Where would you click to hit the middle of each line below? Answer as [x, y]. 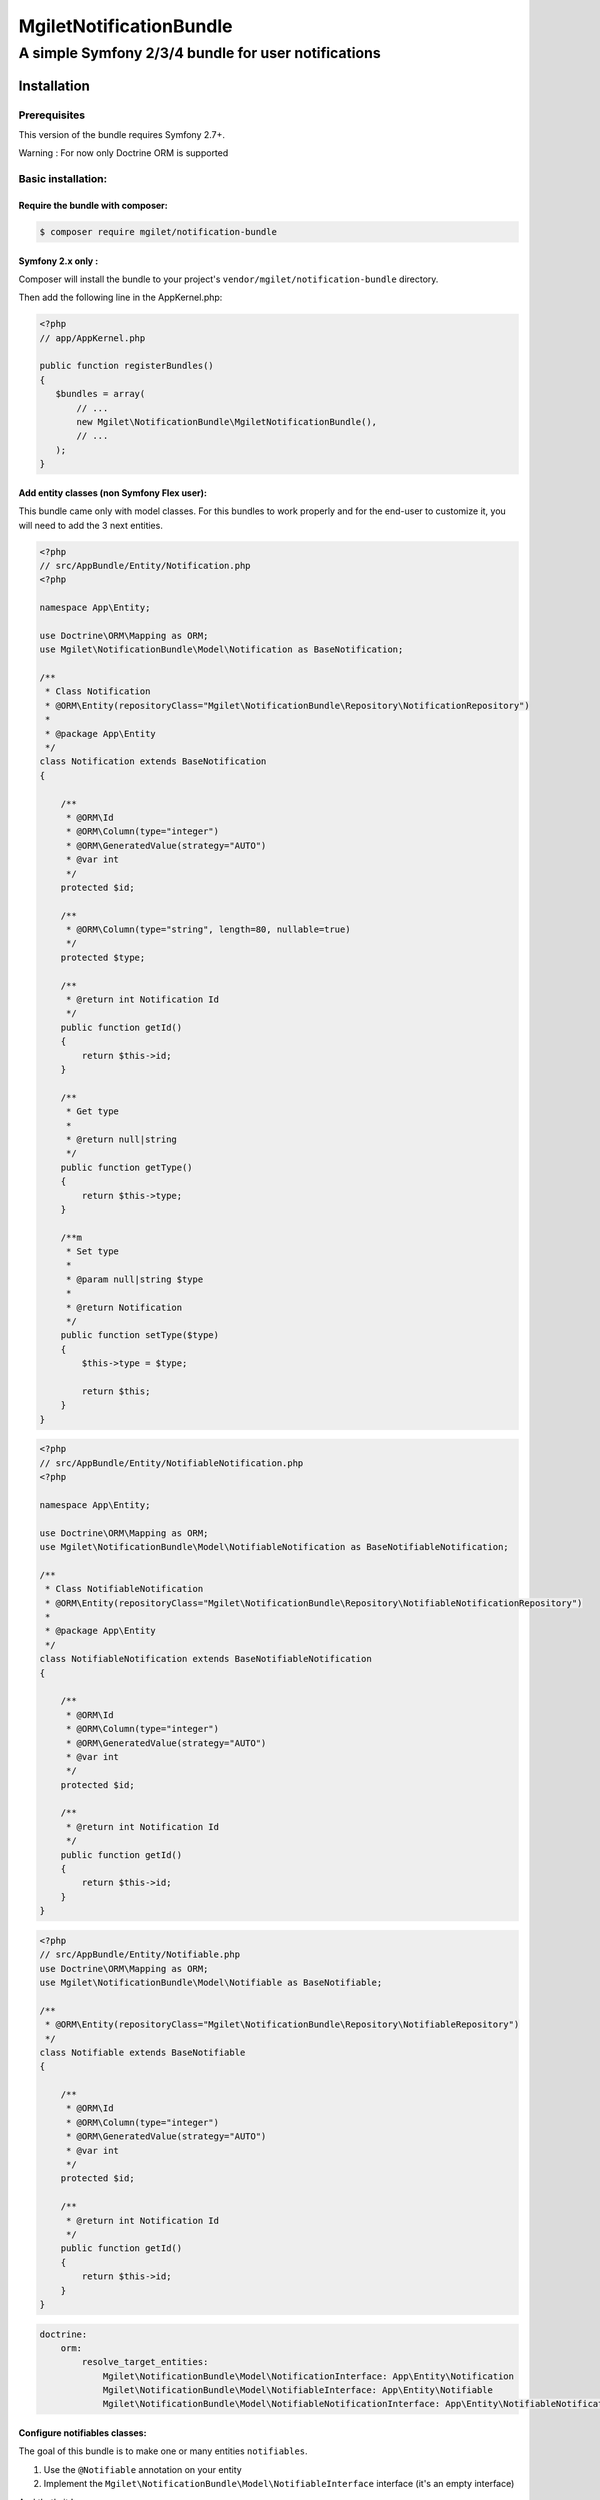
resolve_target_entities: [145, 2362]
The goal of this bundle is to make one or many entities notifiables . [163, 2451]
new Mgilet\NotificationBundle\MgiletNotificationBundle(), [227, 421]
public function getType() [127, 1167]
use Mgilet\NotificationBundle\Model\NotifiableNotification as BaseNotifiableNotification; [274, 1547]
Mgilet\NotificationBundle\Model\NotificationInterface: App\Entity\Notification [308, 2376]
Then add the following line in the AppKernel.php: [120, 297]
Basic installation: [63, 179]
